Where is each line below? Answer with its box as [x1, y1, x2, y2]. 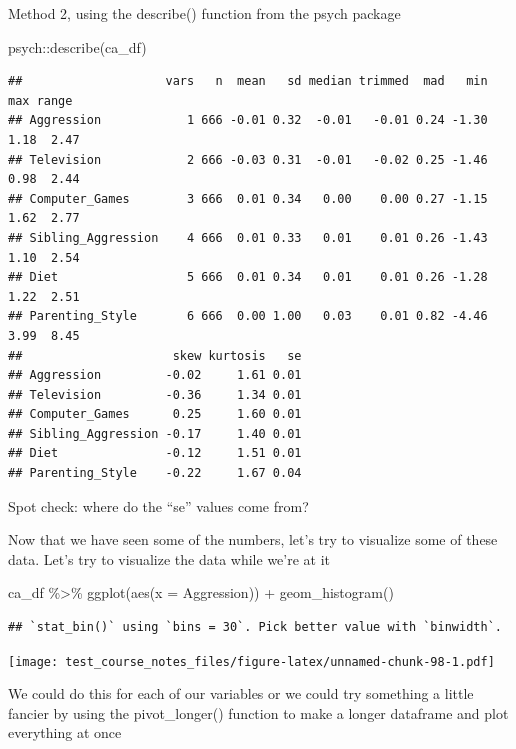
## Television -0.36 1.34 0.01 [8, 387, 302, 402]
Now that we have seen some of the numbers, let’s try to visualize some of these [8, 529, 498, 550]
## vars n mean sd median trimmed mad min [8, 74, 488, 89]
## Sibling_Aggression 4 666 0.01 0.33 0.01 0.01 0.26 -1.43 [8, 230, 488, 245]
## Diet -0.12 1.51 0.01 [8, 446, 302, 461]
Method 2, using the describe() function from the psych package [8, 3, 401, 23]
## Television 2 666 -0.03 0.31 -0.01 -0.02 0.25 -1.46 [8, 152, 488, 167]
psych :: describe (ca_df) [8, 36, 147, 57]
